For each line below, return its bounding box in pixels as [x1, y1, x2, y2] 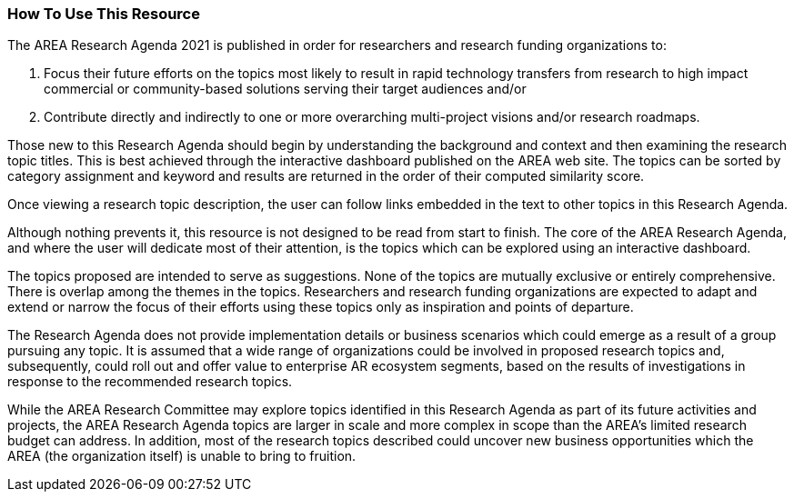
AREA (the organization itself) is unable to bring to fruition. [7, 448, 357, 464]
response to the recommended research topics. [7, 374, 293, 390]
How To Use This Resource [7, 5, 200, 23]
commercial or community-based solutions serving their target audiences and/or [44, 81, 527, 97]
